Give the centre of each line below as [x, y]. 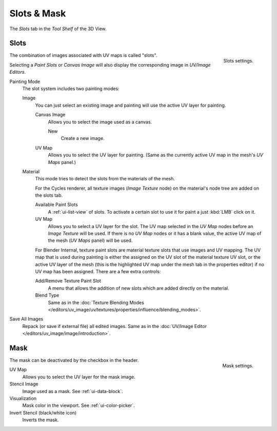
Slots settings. [238, 61]
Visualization [23, 398]
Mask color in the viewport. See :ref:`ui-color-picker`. [79, 405]
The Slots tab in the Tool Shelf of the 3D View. [58, 29]
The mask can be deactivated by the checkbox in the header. [74, 360]
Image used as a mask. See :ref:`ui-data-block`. [73, 391]
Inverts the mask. [41, 420]
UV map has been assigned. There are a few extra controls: [98, 271]
